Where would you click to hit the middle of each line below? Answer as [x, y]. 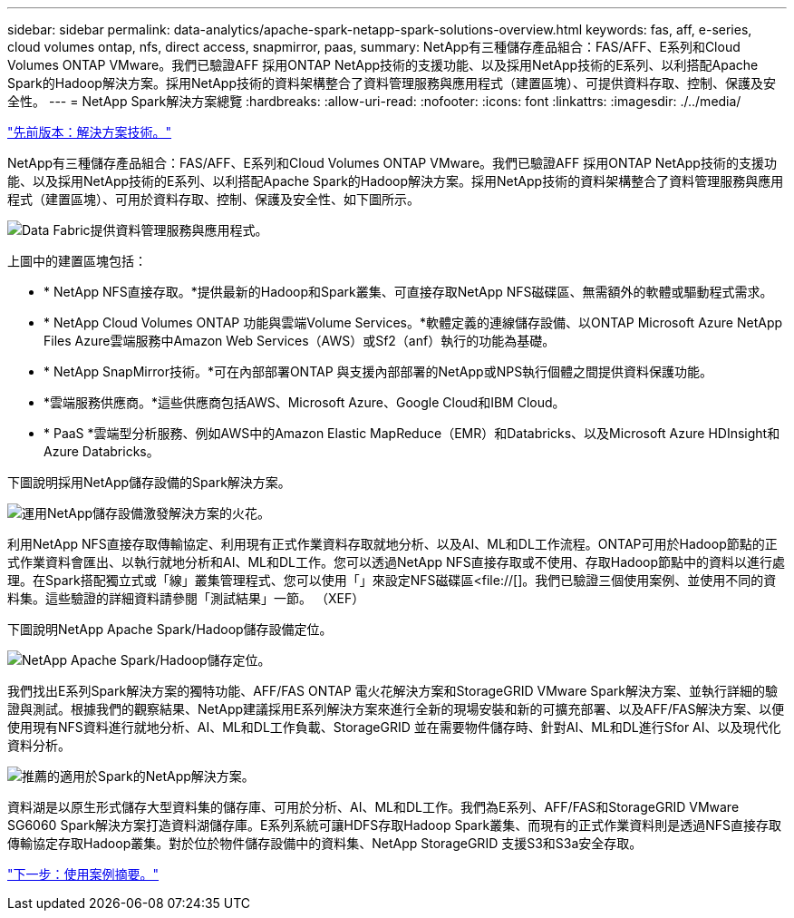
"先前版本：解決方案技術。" [90, 132]
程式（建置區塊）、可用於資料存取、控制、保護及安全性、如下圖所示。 [213, 199]
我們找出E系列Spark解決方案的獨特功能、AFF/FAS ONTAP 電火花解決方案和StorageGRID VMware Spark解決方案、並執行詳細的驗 [393, 691]
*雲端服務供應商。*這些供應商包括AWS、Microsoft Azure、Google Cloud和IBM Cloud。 [305, 402]
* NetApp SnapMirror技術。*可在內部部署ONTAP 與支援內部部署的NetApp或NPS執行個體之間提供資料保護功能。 [378, 371]
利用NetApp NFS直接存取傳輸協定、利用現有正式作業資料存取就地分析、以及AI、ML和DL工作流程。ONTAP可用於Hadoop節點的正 [392, 544]
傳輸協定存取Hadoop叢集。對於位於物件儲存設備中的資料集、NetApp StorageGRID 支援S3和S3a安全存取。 [325, 843]
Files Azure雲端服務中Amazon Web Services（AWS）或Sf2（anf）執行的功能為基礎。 [300, 341]
